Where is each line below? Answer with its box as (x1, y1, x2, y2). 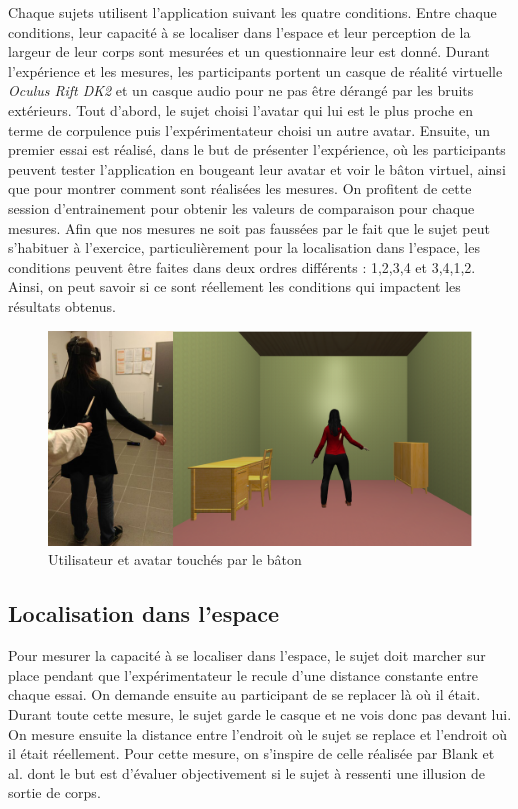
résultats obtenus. (8, 295, 116, 316)
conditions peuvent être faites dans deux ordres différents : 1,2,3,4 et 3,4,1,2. (8, 256, 476, 277)
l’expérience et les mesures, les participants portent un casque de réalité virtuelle (8, 60, 503, 81)
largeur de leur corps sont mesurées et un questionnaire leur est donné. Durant (8, 41, 490, 62)
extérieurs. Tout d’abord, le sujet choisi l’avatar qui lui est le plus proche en (8, 99, 473, 120)
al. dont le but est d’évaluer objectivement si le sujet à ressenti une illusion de (8, 762, 485, 783)
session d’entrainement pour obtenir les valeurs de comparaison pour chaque (8, 197, 475, 218)
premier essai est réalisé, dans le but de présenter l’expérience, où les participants (8, 139, 506, 160)
